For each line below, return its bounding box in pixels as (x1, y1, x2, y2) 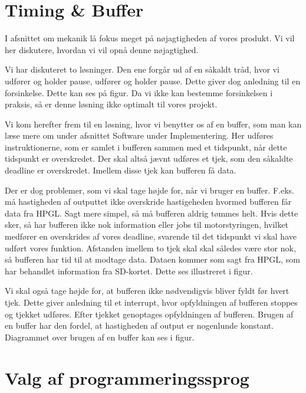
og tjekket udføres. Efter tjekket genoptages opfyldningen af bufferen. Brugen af (5, 307, 294, 320)
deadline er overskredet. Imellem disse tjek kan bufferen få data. (5, 164, 236, 176)
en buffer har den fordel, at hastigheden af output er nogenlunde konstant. (5, 319, 274, 332)
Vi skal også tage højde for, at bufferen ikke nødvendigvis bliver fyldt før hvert (5, 284, 289, 297)
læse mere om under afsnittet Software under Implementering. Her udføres (5, 129, 274, 142)
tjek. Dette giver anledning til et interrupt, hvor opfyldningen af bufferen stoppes (5, 296, 298, 308)
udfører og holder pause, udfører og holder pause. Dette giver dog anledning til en (5, 74, 301, 87)
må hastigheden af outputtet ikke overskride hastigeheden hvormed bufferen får (5, 195, 292, 208)
